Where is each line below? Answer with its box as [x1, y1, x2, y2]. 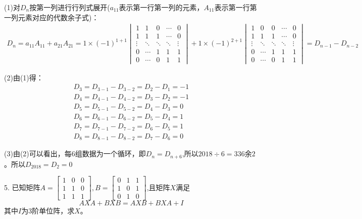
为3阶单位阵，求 [21, 205, 75, 216]
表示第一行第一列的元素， [119, 2, 204, 12]
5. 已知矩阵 [4, 182, 40, 192]
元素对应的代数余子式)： [18, 12, 99, 22]
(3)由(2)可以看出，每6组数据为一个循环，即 [4, 148, 146, 159]
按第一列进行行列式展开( [29, 2, 110, 12]
